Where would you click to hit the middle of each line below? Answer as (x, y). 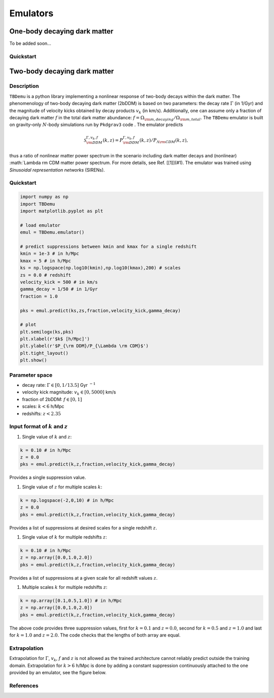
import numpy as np (44, 197)
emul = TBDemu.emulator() (52, 232)
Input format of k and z (39, 426)
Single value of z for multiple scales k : (62, 487)
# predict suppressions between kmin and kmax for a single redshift (108, 246)
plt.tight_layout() (44, 353)
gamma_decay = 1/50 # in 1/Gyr (59, 289)
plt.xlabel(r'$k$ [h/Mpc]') (55, 339)
